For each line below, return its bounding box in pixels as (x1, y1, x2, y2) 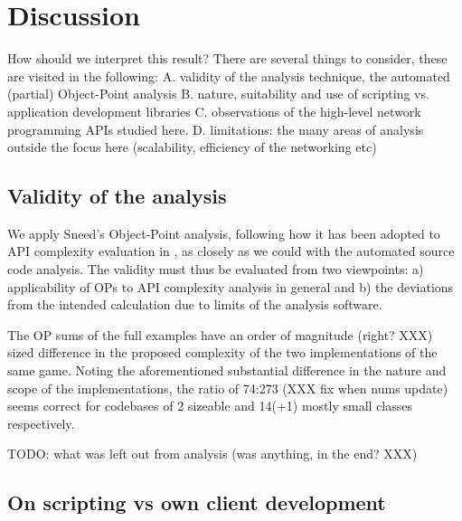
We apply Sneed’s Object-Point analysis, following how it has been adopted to (7, 223, 440, 242)
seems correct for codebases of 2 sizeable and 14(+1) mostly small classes (7, 396, 412, 415)
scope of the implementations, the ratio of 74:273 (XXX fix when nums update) (7, 378, 448, 397)
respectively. (7, 413, 75, 432)
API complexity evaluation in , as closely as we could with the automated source (7, 242, 455, 260)
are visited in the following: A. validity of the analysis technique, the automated (7, 66, 450, 85)
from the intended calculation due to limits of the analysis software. (7, 295, 382, 314)
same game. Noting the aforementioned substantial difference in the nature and (7, 361, 447, 380)
